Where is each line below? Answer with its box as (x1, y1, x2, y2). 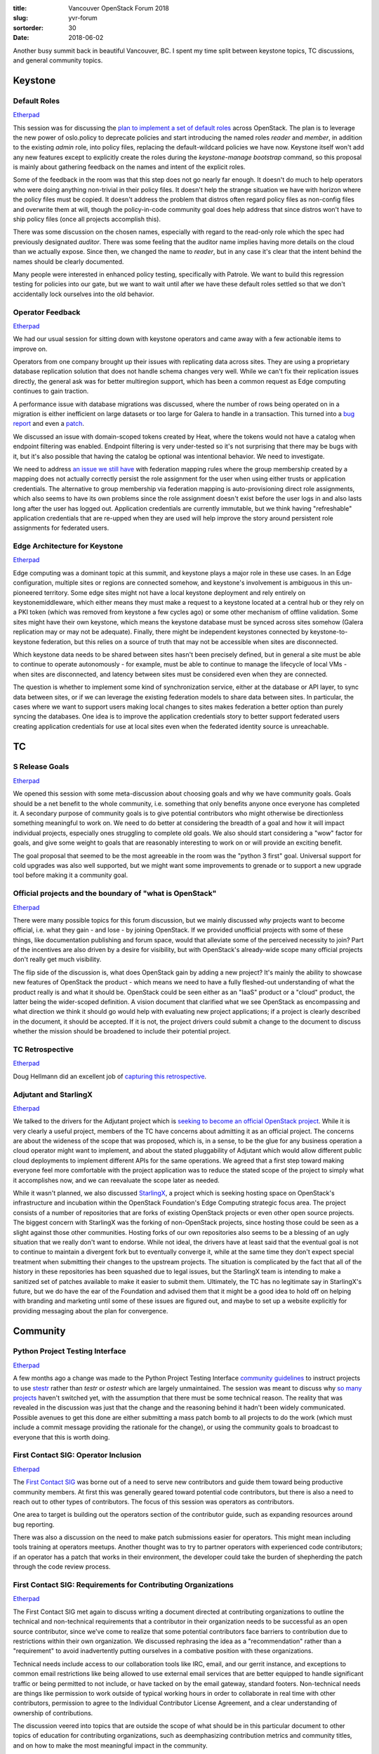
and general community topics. (13, 56, 103, 65)
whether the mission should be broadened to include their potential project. (13, 1027, 231, 1036)
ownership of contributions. (13, 1708, 93, 1717)
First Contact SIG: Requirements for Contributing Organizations (13, 1580, 234, 1589)
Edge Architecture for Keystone (13, 541, 124, 551)
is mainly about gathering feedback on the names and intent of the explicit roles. (13, 163, 246, 171)
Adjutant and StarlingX (13, 1090, 93, 1099)
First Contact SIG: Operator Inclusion (13, 1450, 142, 1460)
